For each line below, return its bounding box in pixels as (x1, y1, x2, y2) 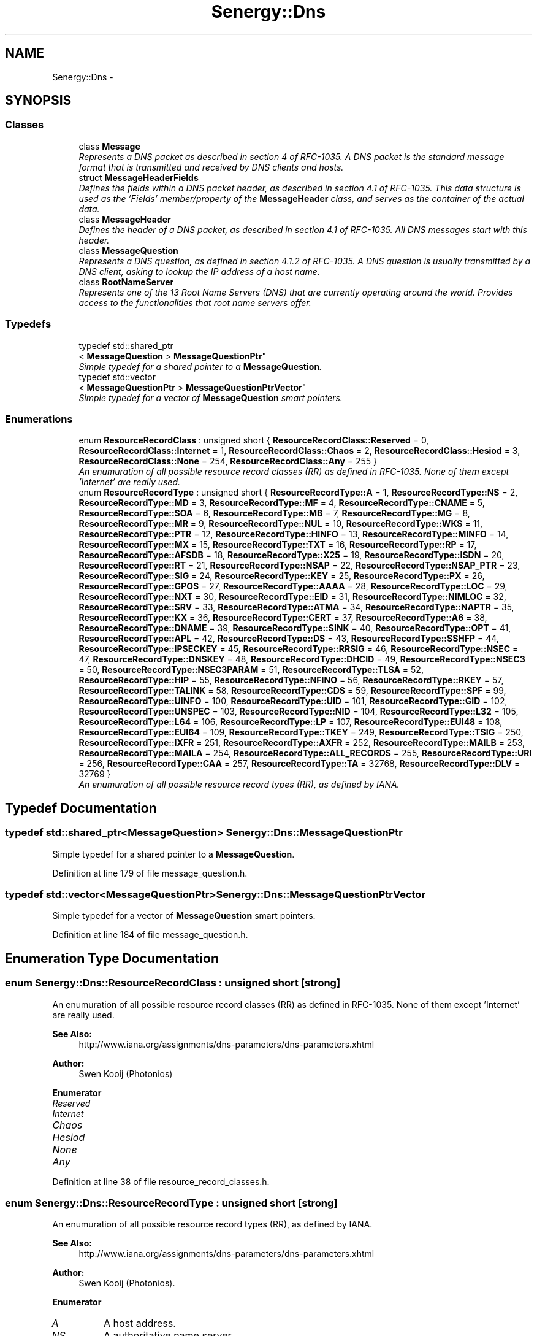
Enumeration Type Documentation (5, 950, 219, 966)
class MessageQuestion (78, 245, 178, 256)
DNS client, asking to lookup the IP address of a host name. (78, 266, 320, 277)
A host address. (103, 1317, 176, 1330)
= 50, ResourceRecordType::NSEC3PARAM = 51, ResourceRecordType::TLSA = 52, (78, 664, 424, 675)
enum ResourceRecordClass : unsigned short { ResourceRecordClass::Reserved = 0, (78, 435, 429, 446)
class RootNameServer (78, 276, 174, 287)
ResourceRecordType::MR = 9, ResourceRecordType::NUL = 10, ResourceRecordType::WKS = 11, (78, 518, 483, 529)
